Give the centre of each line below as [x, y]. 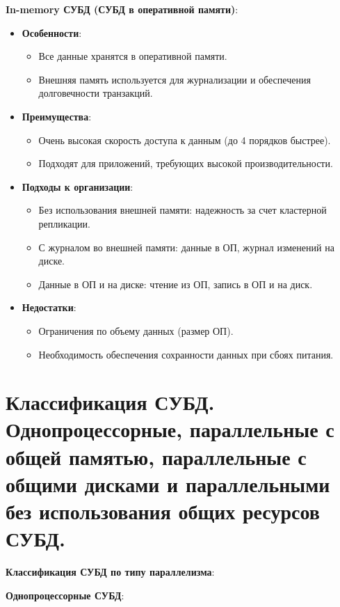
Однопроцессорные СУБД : [65, 595]
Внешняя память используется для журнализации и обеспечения [175, 79]
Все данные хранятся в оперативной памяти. [133, 56]
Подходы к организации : [78, 186]
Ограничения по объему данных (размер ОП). [136, 330]
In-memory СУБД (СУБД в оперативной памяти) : [122, 9]
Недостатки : [49, 307]
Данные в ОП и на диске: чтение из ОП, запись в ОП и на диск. [176, 284]
